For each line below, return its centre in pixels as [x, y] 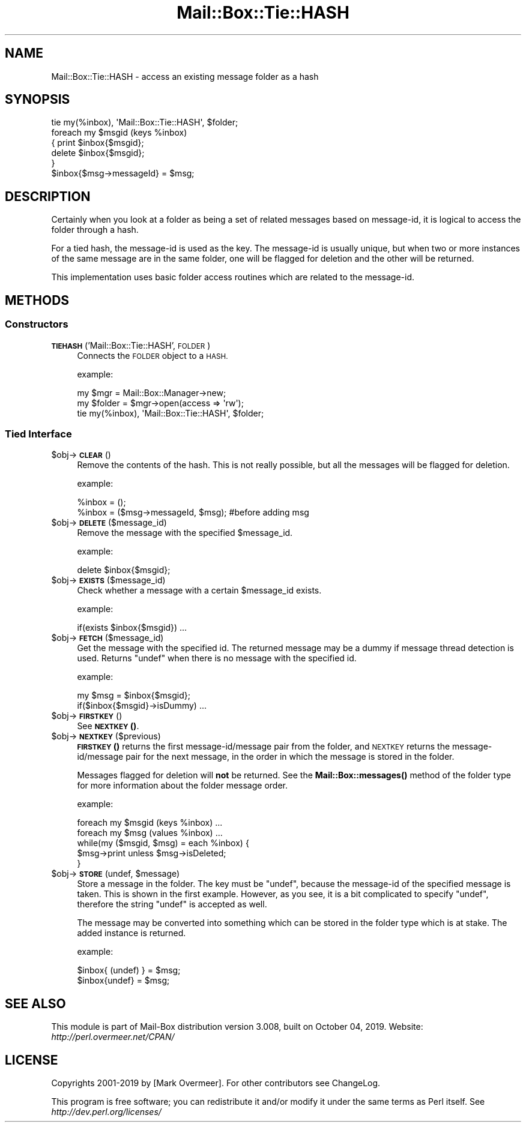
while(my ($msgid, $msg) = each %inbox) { [163, 843]
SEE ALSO [35, 1003]
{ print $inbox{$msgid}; [98, 143]
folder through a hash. [95, 230]
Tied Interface [38, 434]
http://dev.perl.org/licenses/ [106, 1111]
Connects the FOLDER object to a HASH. [153, 355]
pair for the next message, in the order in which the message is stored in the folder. [290, 757]
